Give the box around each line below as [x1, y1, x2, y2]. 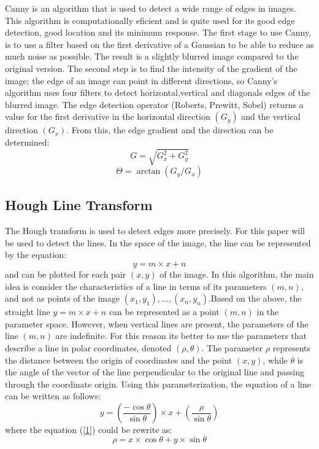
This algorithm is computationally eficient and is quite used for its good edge [5, 14, 295, 26]
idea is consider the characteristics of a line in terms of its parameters [5, 279, 267, 292]
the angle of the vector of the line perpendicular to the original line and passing [5, 365, 305, 378]
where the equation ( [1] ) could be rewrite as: [5, 423, 172, 435]
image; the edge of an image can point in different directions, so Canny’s [5, 74, 278, 87]
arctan [136, 167, 161, 176]
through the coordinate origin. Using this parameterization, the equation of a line [5, 377, 311, 390]
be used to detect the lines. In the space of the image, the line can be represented [5, 236, 311, 249]
